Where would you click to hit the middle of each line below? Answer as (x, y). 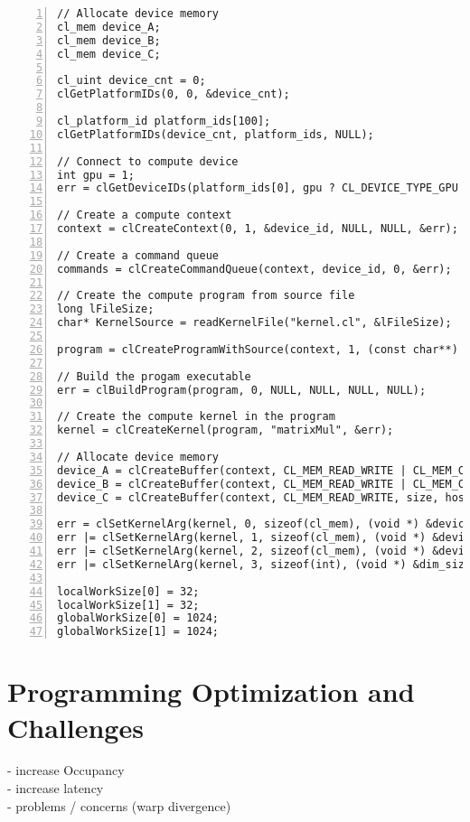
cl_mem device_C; (109, 54)
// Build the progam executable (154, 376)
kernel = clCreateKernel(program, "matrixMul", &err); (226, 430)
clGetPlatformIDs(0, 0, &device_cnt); (174, 94)
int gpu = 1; (96, 175)
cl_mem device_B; (109, 40)
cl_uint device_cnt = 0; (132, 81)
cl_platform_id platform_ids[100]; (164, 121)
